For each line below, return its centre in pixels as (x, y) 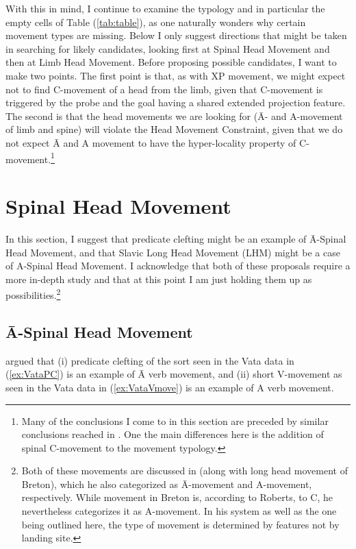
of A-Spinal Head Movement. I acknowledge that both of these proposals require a (178, 266)
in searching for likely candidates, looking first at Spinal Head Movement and (168, 48)
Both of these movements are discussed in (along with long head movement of (185, 471)
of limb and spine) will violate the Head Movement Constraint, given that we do (174, 129)
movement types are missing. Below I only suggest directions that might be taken (176, 35)
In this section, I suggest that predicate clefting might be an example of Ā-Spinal (176, 238)
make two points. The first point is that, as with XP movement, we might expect (176, 75)
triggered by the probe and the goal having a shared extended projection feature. (176, 102)
